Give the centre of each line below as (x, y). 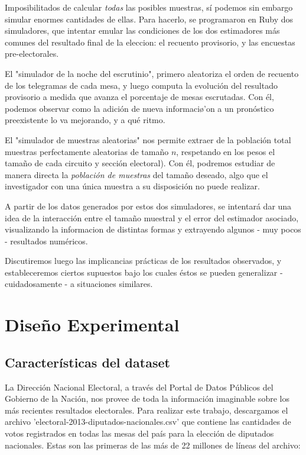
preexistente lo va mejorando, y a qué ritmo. (85, 120)
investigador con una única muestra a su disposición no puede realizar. (132, 186)
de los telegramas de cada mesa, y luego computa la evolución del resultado (141, 85)
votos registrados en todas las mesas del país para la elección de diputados (139, 433)
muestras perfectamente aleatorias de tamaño (87, 151)
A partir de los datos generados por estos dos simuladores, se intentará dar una (148, 206)
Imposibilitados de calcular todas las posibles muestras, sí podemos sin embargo (149, 7)
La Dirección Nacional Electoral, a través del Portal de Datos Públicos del (139, 387)
